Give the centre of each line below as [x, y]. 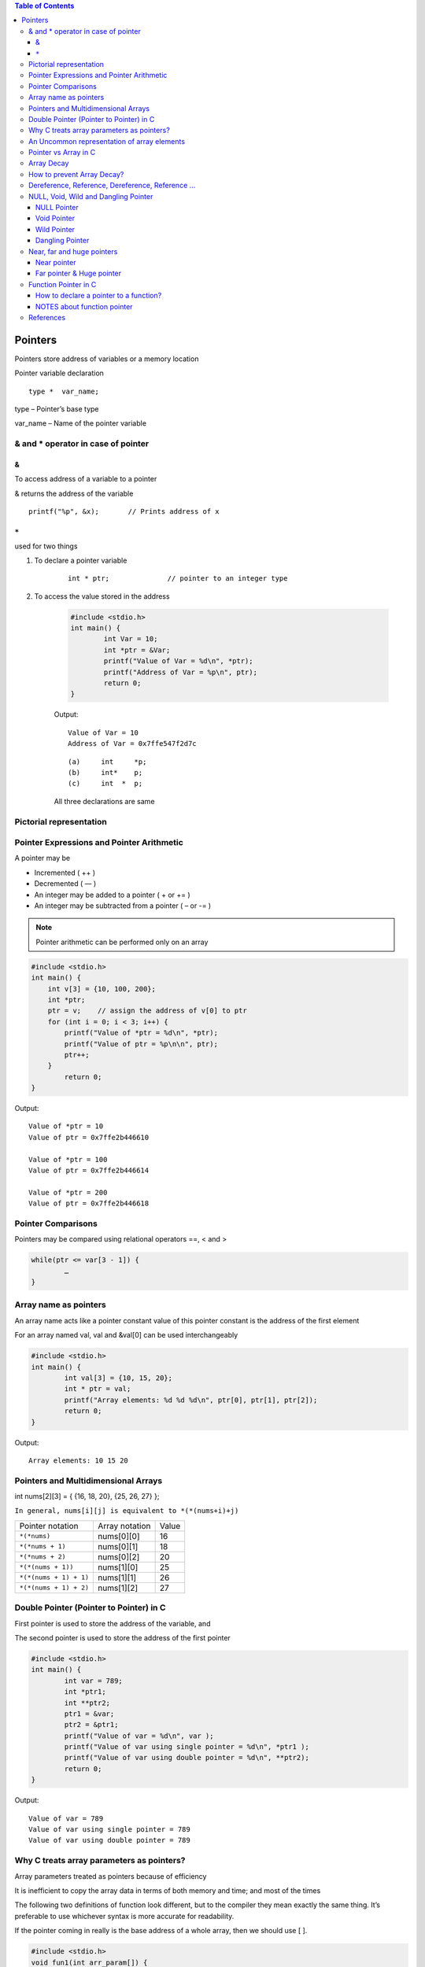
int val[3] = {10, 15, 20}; [118, 1378]
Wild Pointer [55, 229]
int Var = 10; [131, 639]
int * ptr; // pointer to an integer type [178, 579]
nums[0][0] [119, 1536]
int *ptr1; [85, 1692]
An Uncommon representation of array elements [107, 141]
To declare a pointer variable [81, 560]
